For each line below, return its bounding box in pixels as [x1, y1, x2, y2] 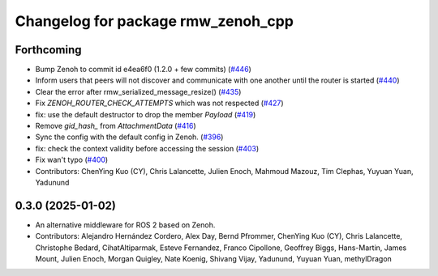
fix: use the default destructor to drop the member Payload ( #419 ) [35, 109, 256, 119]
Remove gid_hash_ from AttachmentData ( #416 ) [35, 121, 196, 131]
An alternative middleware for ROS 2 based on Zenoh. [35, 219, 216, 230]
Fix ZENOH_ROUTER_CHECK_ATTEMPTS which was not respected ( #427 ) [35, 98, 284, 108]
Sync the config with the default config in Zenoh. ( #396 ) [35, 132, 224, 142]
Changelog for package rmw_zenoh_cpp [15, 12, 294, 30]
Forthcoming [15, 43, 82, 57]
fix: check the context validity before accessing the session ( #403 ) [35, 143, 260, 153]
